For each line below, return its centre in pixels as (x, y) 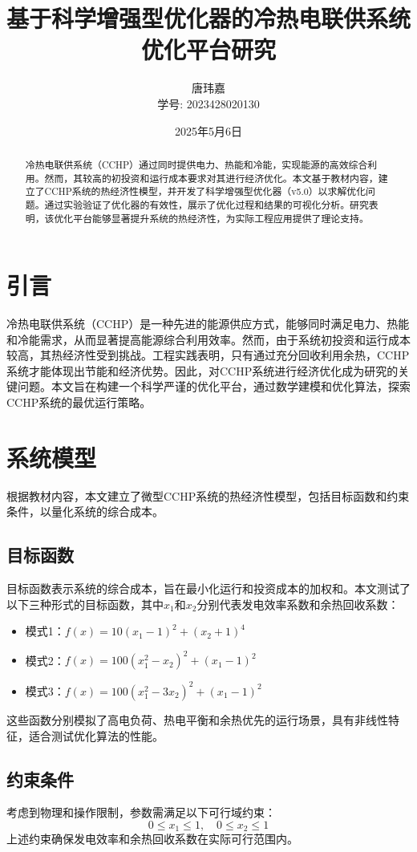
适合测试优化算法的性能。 (96, 735)
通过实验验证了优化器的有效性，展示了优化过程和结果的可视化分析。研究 (206, 204)
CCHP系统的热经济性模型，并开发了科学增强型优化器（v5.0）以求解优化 (205, 191)
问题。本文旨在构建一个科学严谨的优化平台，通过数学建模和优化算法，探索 (214, 386)
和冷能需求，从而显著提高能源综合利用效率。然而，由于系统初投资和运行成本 (208, 339)
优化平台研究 (208, 49)
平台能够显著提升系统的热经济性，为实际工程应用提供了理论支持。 (221, 218)
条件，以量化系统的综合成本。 (85, 511)
